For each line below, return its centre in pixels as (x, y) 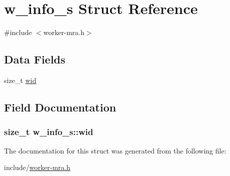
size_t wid (20, 80)
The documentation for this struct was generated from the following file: (115, 150)
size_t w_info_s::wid (49, 132)
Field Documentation (60, 107)
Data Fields (35, 59)
